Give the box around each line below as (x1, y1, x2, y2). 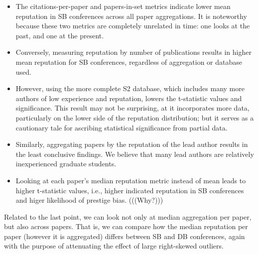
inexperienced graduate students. (15, 158, 117, 169)
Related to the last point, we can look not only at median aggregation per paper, (4, 211, 252, 222)
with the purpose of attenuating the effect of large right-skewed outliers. (4, 241, 224, 251)
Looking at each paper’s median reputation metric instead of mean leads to (15, 175, 246, 185)
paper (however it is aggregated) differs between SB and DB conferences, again (4, 231, 245, 241)
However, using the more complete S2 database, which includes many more (15, 83, 245, 94)
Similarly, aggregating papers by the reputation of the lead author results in (15, 139, 248, 149)
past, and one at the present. (15, 30, 104, 40)
